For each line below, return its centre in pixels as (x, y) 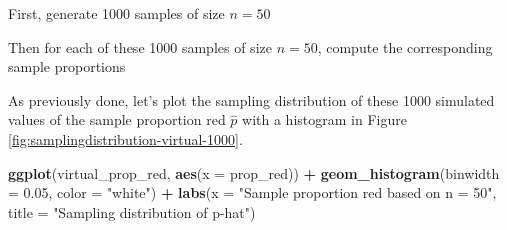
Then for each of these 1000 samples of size (140, 46)
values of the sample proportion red (117, 119)
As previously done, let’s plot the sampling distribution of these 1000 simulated (251, 99)
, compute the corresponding (405, 46)
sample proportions (67, 66)
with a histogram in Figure (324, 119)
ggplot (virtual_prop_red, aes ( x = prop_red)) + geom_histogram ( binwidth (254, 172)
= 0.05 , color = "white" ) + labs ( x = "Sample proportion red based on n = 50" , (252, 192)
